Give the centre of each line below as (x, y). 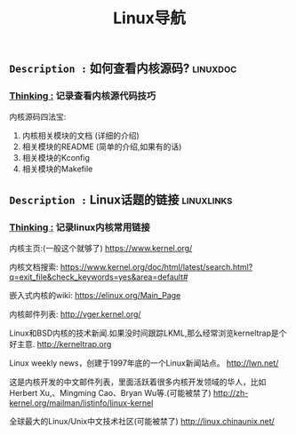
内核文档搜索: (34, 267)
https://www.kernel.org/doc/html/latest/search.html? (156, 267)
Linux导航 (149, 18)
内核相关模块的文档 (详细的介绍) (80, 136)
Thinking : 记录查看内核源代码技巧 (83, 96)
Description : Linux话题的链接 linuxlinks (121, 199)
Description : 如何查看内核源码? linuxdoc (123, 69)
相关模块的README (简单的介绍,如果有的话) (102, 146)
